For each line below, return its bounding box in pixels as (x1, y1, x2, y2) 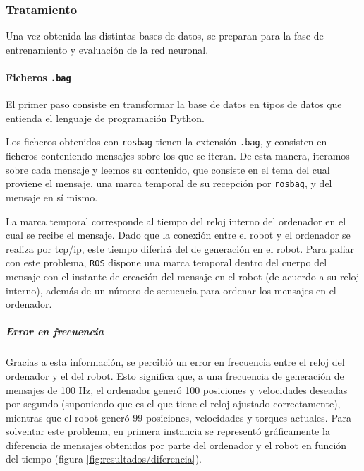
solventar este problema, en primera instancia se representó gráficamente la (6, 424, 330, 439)
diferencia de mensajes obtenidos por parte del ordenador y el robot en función (6, 437, 347, 452)
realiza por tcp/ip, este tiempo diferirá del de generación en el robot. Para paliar (6, 241, 355, 256)
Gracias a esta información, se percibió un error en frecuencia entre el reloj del (6, 354, 345, 369)
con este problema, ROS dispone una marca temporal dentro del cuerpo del (6, 255, 327, 270)
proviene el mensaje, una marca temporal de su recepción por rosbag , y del (6, 176, 332, 191)
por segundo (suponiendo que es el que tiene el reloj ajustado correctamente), (6, 396, 341, 411)
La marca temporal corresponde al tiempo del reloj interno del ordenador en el (6, 213, 346, 228)
